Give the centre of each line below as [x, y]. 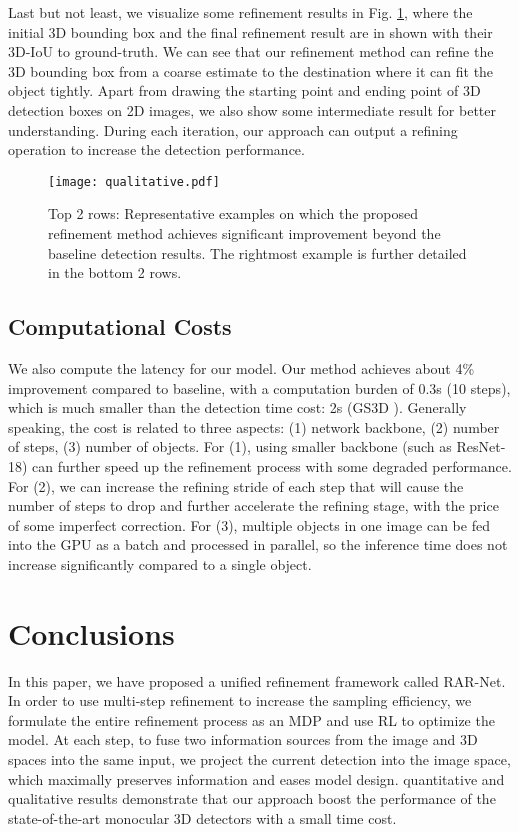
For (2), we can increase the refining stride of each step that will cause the [236, 485]
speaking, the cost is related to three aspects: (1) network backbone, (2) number [254, 426]
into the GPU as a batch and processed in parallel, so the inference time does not [258, 544]
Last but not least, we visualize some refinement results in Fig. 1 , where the [240, 12]
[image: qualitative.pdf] [134, 181]
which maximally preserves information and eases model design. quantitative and [256, 778]
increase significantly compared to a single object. [160, 563]
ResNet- [481, 446]
